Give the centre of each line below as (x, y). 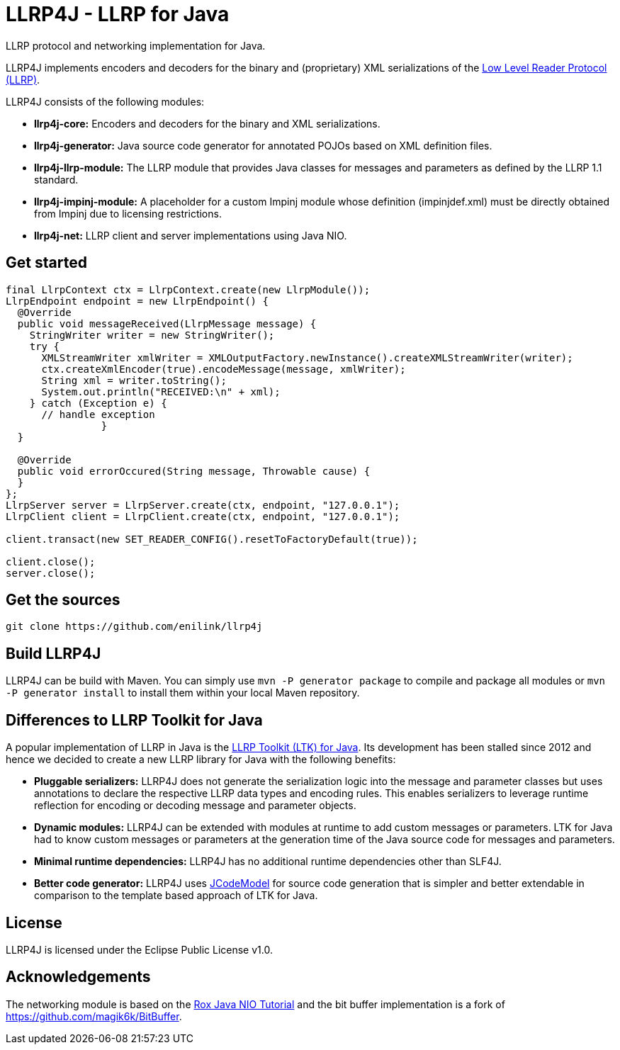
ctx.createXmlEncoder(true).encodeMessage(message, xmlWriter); (224, 369)
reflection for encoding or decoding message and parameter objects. (195, 806)
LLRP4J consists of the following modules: (105, 101)
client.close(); (51, 561)
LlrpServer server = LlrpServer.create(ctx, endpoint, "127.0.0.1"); (203, 505)
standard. (56, 179)
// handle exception (98, 414)
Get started (46, 263)
